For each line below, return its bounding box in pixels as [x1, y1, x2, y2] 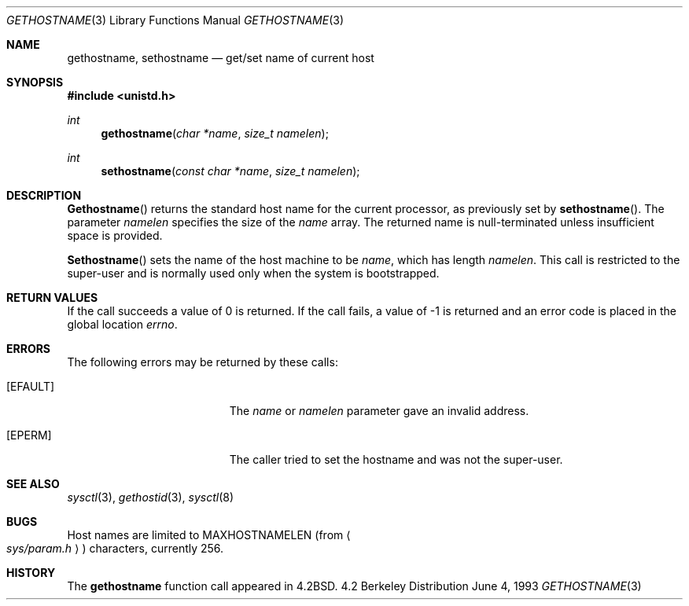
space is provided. [67, 229, 163, 242]
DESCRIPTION [6, 189, 82, 202]
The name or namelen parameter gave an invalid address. [229, 404, 529, 417]
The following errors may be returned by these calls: [67, 355, 338, 369]
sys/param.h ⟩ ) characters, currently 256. [6, 542, 224, 555]
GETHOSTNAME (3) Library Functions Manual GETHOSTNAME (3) [6, 13, 344, 27]
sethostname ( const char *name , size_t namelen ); [101, 164, 360, 178]
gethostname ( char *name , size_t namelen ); [101, 127, 329, 140]
